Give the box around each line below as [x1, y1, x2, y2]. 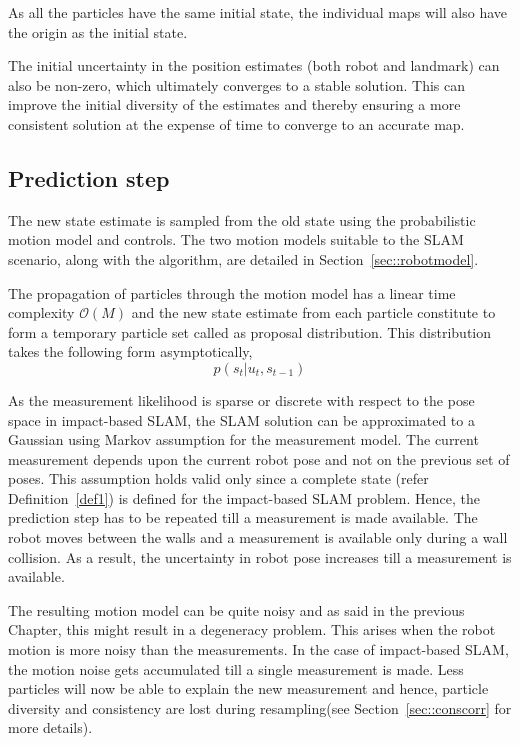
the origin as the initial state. [8, 21, 188, 42]
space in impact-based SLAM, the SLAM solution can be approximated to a [8, 409, 475, 430]
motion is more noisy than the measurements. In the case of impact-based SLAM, [8, 639, 509, 660]
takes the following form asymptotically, [8, 341, 253, 362]
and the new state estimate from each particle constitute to [131, 302, 496, 323]
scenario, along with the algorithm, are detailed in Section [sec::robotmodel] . [8, 248, 479, 269]
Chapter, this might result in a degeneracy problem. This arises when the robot [8, 619, 496, 640]
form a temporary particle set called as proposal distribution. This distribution [8, 321, 492, 342]
